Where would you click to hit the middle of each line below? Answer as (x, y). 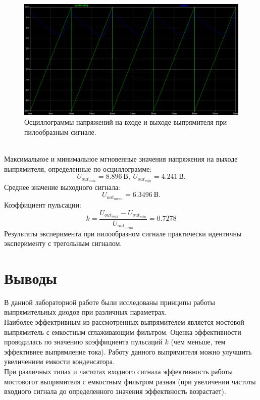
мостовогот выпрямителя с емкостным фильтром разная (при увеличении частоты (130, 381)
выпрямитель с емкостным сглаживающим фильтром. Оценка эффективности (123, 332)
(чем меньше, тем (198, 342)
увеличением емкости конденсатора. (59, 361)
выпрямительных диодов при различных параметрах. (86, 312)
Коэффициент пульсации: (43, 204)
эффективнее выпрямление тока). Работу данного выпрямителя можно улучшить (128, 351)
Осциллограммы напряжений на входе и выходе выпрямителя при (126, 122)
